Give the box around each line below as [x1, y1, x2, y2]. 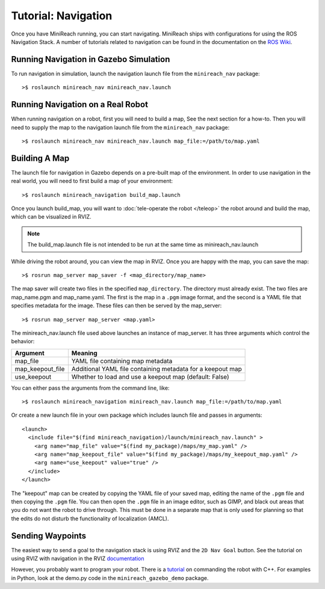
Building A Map [11, 153, 70, 163]
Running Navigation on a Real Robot [11, 99, 149, 110]
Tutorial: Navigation [11, 9, 113, 22]
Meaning [71, 349, 97, 357]
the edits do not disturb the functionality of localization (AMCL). [11, 515, 169, 522]
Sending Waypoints [11, 531, 87, 541]
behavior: [11, 338, 35, 345]
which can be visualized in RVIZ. [11, 213, 91, 220]
